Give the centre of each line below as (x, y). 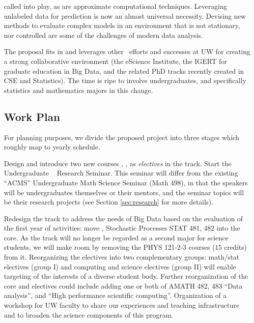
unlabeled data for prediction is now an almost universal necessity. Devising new (125, 15)
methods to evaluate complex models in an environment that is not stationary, (122, 25)
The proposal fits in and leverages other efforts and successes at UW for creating (127, 51)
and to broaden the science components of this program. (89, 314)
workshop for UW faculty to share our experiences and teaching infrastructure (122, 305)
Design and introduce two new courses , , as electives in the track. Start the (118, 163)
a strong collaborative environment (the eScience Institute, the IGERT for (116, 61)
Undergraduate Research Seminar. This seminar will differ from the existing (121, 173)
